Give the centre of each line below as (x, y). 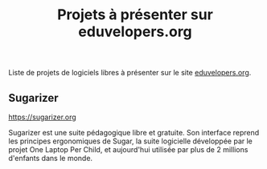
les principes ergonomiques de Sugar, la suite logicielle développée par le (131, 141)
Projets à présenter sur (135, 15)
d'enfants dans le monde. (51, 158)
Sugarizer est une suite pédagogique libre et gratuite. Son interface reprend (134, 133)
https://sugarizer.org (42, 117)
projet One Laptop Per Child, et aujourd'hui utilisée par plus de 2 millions (128, 149)
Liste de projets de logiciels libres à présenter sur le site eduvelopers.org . (130, 73)
